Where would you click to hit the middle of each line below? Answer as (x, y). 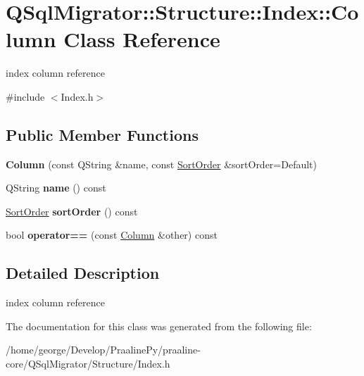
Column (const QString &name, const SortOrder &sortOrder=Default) (162, 164)
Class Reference (142, 39)
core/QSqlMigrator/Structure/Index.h (88, 364)
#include (25, 96)
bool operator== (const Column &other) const (112, 235)
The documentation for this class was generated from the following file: (159, 326)
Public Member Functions (102, 134)
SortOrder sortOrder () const (72, 211)
